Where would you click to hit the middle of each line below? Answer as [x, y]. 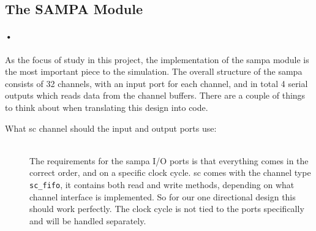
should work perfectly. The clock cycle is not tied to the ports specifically [167, 209]
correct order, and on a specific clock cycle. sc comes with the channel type [170, 172]
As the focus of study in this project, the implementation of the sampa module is [157, 59]
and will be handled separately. [88, 220]
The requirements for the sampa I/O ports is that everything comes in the [169, 160]
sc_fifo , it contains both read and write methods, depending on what [162, 184]
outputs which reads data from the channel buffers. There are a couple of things [155, 95]
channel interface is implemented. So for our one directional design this [163, 196]
